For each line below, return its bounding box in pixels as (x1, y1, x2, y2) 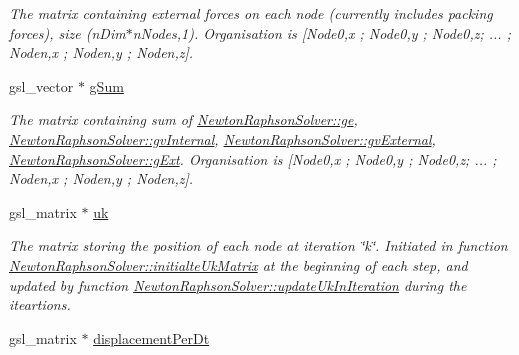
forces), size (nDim (9, 22, 126, 43)
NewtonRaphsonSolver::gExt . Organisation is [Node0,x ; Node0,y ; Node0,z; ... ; (9, 148, 497, 169)
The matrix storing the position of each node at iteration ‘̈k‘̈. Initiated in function (9, 235, 508, 256)
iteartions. (9, 294, 71, 315)
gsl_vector (9, 75, 74, 96)
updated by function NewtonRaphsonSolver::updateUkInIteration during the (9, 274, 467, 295)
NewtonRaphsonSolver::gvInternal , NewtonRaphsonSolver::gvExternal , (9, 128, 436, 149)
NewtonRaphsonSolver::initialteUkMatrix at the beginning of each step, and (9, 254, 468, 275)
